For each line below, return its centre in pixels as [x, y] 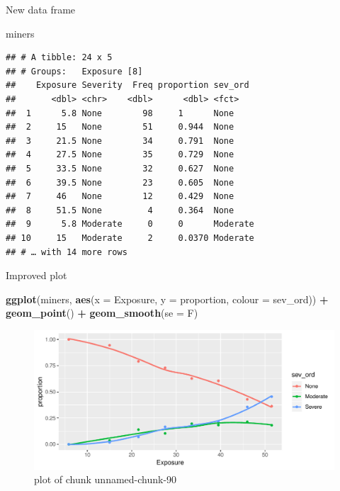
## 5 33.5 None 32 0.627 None [120, 168]
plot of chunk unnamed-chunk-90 [106, 479]
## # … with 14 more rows [67, 252]
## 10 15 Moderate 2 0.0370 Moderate [130, 238]
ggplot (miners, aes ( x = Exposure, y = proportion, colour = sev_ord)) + [167, 299]
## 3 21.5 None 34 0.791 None [120, 141]
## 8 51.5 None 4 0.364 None [120, 210]
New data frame [41, 9]
